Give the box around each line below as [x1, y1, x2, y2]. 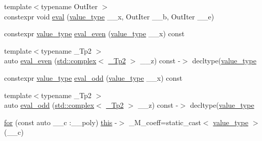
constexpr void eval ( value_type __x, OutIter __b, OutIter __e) [4, 11, 214, 21]
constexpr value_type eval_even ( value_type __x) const [4, 28, 185, 39]
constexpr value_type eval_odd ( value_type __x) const [4, 72, 183, 83]
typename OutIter [41, 1, 98, 11]
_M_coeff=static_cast [129, 116, 201, 127]
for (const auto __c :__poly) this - [4, 116, 117, 127]
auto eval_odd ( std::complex [4, 100, 94, 110]
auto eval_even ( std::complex [4, 55, 97, 66]
